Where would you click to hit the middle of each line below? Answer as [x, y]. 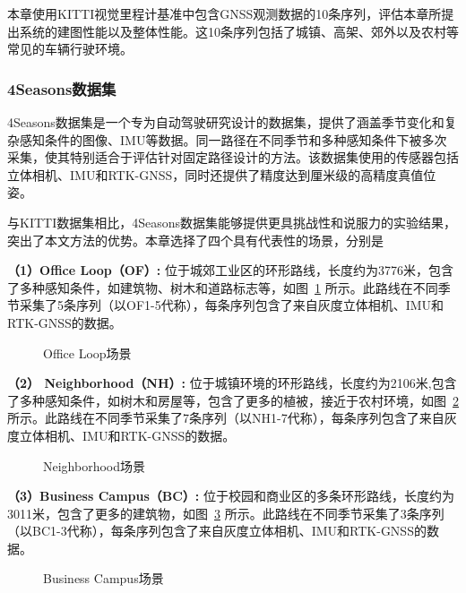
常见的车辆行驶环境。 [70, 49]
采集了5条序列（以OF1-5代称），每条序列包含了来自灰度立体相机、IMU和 [232, 305]
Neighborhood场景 [95, 465]
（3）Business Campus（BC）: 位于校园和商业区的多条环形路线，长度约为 [231, 496]
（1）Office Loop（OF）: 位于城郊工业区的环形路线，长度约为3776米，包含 [231, 270]
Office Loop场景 [87, 352]
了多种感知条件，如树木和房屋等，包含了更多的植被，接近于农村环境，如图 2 [233, 400]
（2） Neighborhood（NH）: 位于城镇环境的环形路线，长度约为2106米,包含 [232, 383]
